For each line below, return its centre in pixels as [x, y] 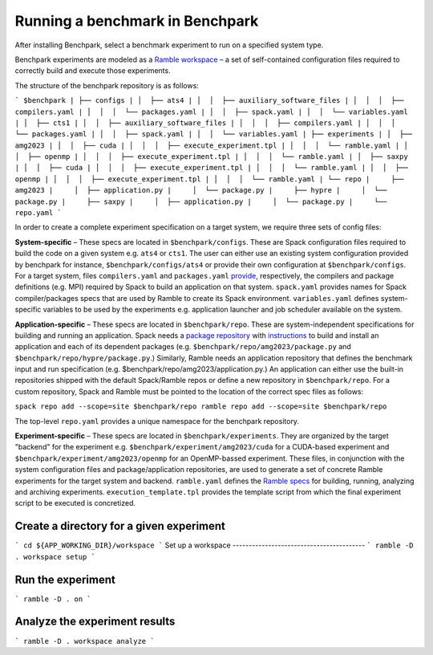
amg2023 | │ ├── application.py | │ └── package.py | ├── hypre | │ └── [201, 190]
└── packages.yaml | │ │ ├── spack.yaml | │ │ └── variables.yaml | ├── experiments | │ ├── [214, 134]
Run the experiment [65, 579]
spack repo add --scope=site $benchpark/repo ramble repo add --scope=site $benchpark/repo [201, 407]
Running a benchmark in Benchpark [137, 21]
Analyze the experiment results [95, 622]
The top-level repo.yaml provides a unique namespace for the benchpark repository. [157, 421]
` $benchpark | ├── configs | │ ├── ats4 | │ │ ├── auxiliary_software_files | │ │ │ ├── [209, 101]
